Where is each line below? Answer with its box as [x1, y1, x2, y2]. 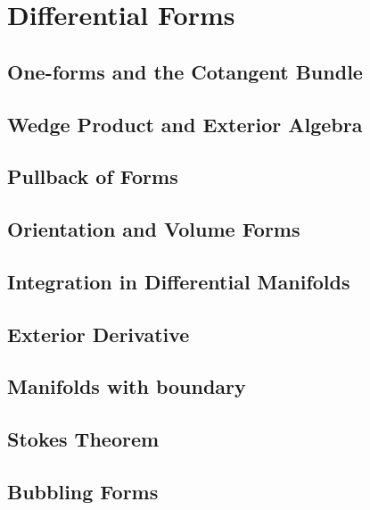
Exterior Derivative [7, 320, 190, 347]
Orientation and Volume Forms [7, 215, 300, 243]
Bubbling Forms [7, 478, 159, 506]
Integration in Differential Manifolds [7, 267, 350, 295]
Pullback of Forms [7, 163, 178, 190]
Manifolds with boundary [7, 372, 246, 400]
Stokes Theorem [7, 425, 160, 453]
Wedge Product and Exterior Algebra [7, 110, 363, 138]
